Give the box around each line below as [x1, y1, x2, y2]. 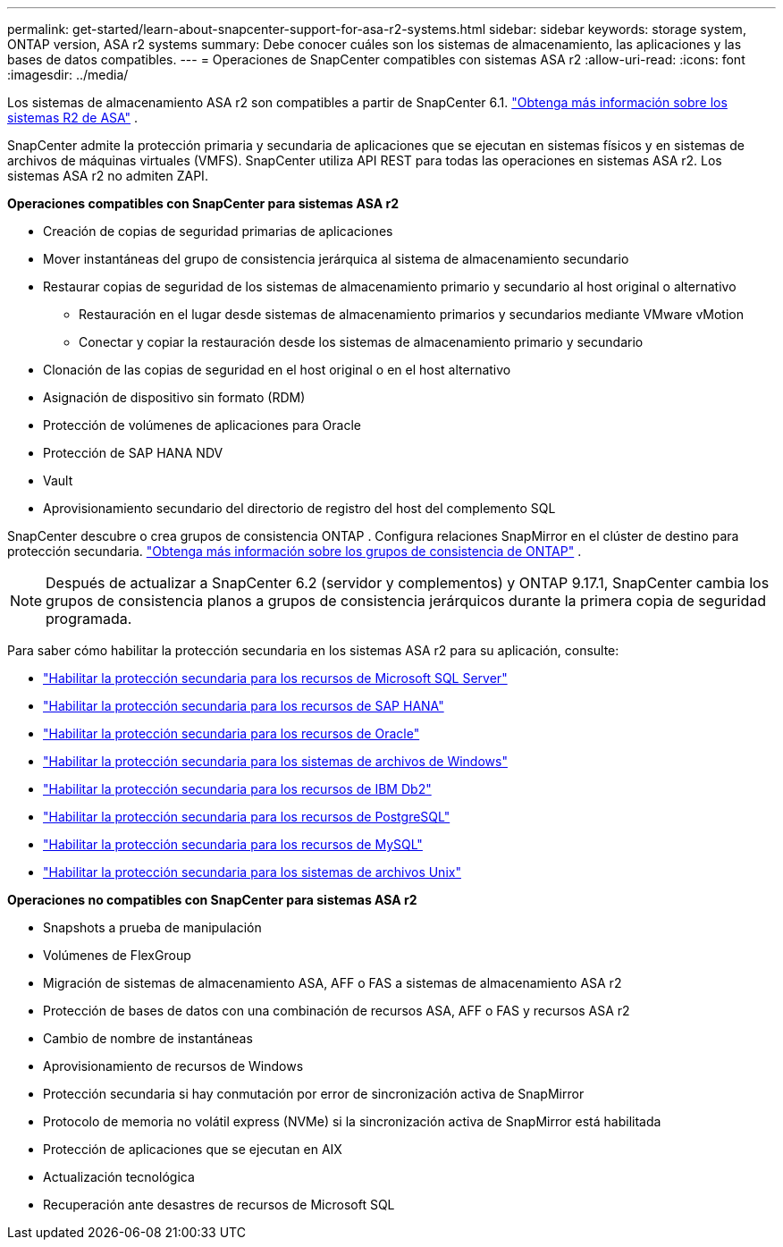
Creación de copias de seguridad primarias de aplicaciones [43, 223, 393, 239]
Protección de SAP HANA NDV [43, 445, 223, 460]
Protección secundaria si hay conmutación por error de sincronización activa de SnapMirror [43, 1086, 585, 1101]
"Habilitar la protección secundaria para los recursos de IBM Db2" [43, 781, 432, 796]
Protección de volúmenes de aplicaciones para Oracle [43, 417, 361, 433]
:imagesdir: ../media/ [7, 67, 129, 82]
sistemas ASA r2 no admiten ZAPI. [7, 168, 208, 183]
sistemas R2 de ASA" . [7, 110, 139, 125]
